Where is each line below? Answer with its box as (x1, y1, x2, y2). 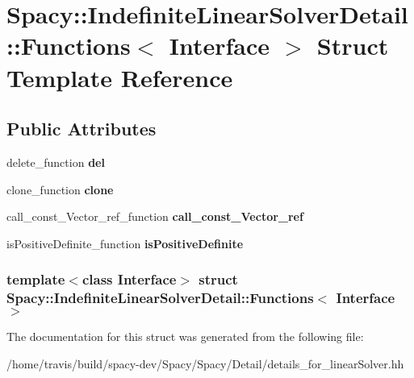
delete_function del (6, 153, 105, 170)
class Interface (82, 269, 177, 289)
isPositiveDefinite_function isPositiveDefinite (6, 235, 244, 251)
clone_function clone (6, 181, 114, 197)
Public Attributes (6, 116, 157, 141)
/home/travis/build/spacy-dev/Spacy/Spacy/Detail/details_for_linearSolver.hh (6, 355, 404, 372)
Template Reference (6, 60, 233, 93)
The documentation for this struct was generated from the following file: (6, 328, 364, 345)
